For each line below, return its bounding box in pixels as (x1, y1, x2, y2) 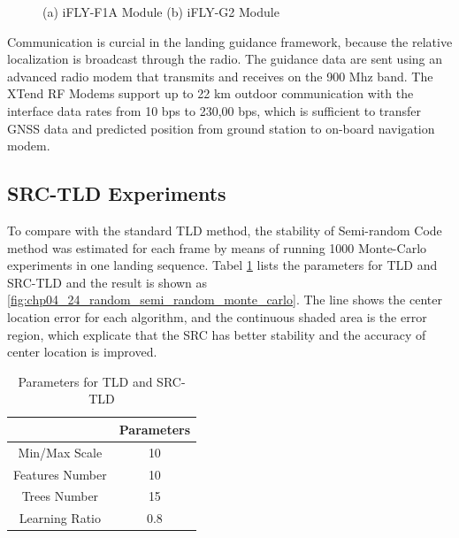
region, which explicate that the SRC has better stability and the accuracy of (7, 325, 426, 343)
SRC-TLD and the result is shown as (7, 273, 208, 291)
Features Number (13, 465, 107, 483)
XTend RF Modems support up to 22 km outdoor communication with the (7, 84, 414, 103)
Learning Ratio (19, 509, 101, 527)
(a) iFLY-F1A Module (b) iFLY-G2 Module (42, 3, 279, 20)
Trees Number (21, 487, 99, 505)
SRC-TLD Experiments (7, 180, 226, 207)
